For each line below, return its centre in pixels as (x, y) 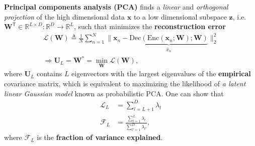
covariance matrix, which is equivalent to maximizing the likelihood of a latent (125, 84)
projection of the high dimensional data (65, 16)
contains (49, 74)
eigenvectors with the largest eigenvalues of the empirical (161, 74)
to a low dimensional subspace (180, 16)
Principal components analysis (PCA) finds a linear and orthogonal (116, 7)
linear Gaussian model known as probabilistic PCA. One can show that (114, 93)
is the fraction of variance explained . (100, 137)
